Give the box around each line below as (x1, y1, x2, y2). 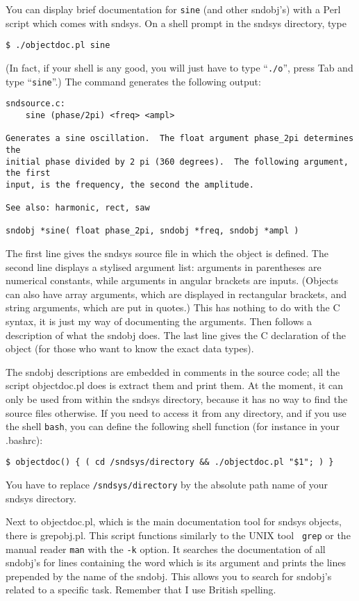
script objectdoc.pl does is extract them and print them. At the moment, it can (6, 378, 344, 393)
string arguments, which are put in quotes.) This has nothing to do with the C (6, 300, 340, 315)
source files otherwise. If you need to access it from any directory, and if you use (6, 405, 347, 420)
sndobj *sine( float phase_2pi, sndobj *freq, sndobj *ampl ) (6, 226, 299, 236)
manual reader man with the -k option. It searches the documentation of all (6, 541, 326, 556)
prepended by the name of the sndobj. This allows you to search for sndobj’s (6, 568, 332, 583)
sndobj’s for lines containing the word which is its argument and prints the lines (6, 555, 346, 570)
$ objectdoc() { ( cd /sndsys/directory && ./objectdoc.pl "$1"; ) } (6, 457, 334, 468)
